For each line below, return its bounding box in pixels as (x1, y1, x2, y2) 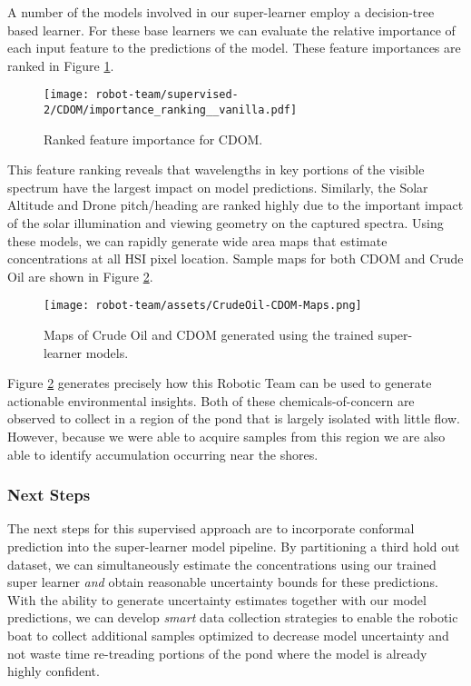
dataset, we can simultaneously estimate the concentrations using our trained (7, 554, 437, 573)
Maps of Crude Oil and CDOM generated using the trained (44, 325, 374, 344)
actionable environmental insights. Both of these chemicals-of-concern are (7, 391, 415, 410)
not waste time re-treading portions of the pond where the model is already (7, 643, 427, 662)
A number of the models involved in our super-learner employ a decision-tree (7, 3, 435, 21)
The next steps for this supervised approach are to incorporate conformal (7, 519, 415, 538)
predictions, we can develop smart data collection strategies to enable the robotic (7, 608, 458, 627)
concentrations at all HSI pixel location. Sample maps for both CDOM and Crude (7, 249, 464, 268)
